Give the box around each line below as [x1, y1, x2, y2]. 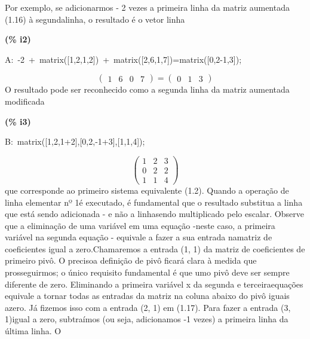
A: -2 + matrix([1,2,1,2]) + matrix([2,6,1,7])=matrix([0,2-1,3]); [5, 53, 242, 65]
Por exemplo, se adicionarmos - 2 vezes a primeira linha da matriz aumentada [5, 1, 290, 13]
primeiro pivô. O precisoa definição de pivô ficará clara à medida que [5, 254, 257, 267]
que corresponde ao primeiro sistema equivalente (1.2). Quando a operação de [5, 184, 289, 196]
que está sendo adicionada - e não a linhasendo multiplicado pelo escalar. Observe [5, 207, 304, 220]
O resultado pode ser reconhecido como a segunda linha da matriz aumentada [5, 83, 290, 96]
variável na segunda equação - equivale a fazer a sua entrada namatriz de [5, 231, 272, 243]
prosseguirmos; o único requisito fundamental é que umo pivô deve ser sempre [5, 266, 290, 279]
